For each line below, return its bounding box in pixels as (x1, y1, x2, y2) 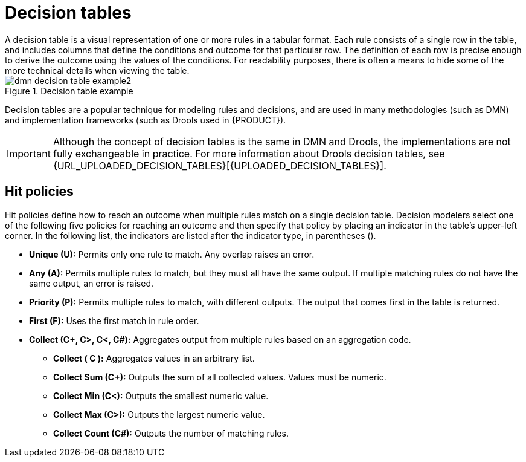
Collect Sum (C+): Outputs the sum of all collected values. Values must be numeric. (53, 371, 386, 382)
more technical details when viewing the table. (5, 65, 190, 76)
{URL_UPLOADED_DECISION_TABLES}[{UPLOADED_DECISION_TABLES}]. (53, 159, 386, 172)
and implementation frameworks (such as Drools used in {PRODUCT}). (5, 114, 286, 125)
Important (7, 147, 51, 160)
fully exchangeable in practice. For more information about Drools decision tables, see (53, 147, 445, 160)
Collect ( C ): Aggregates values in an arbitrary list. (53, 353, 255, 363)
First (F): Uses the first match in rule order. (29, 315, 199, 326)
